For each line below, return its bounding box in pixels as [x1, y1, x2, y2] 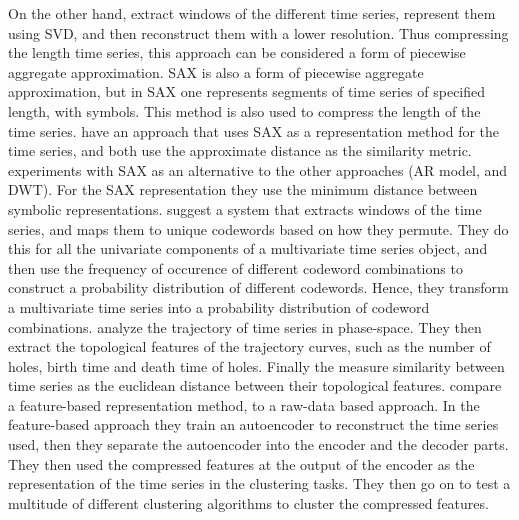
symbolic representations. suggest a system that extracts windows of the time [8, 198, 482, 219]
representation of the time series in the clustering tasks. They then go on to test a [8, 473, 511, 494]
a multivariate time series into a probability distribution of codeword [8, 296, 430, 317]
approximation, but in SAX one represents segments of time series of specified [8, 81, 486, 102]
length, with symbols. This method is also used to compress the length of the [8, 100, 481, 121]
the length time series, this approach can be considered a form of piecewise [8, 42, 466, 63]
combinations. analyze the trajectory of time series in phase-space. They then [8, 316, 482, 337]
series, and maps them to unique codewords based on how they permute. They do [8, 218, 509, 239]
